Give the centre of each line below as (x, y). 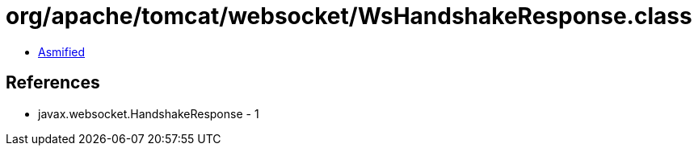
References (53, 83)
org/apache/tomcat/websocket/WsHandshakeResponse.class (349, 16)
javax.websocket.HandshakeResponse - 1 (149, 113)
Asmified (62, 51)
